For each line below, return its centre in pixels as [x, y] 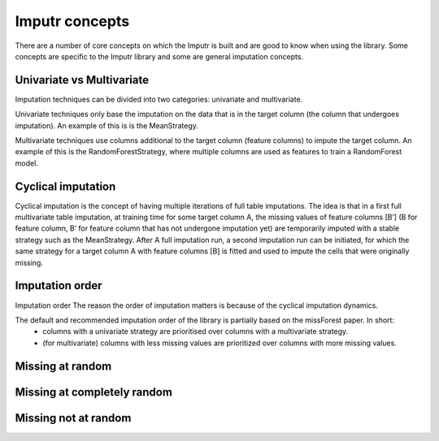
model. [26, 163]
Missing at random [63, 366]
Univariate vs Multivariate [82, 80]
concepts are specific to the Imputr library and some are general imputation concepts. [159, 56]
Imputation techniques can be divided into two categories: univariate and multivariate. [159, 99]
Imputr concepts [72, 21]
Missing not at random [73, 418]
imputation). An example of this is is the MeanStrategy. [107, 125]
